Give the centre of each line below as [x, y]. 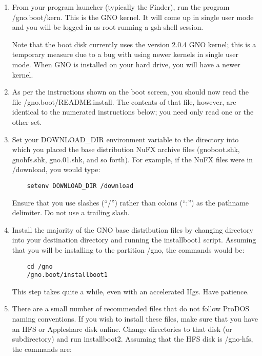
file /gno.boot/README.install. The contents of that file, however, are [124, 101]
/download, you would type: [56, 169]
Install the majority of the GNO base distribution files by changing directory [133, 229]
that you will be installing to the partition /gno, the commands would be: [128, 249]
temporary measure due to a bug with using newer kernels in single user [125, 54]
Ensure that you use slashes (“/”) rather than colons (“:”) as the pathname [130, 202]
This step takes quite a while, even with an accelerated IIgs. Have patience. [130, 291]
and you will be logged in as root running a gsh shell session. [108, 27]
